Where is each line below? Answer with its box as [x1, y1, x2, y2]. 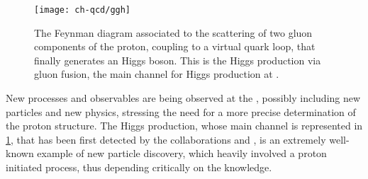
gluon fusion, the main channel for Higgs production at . [34, 67, 279, 81]
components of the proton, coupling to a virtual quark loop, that [34, 39, 316, 54]
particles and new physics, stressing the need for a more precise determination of [6, 104, 356, 119]
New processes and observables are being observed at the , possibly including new [6, 91, 361, 105]
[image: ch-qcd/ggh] [34, 5, 131, 15]
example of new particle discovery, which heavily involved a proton [37, 146, 327, 161]
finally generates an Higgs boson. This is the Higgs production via [34, 52, 321, 67]
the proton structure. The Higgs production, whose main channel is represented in [6, 118, 363, 133]
